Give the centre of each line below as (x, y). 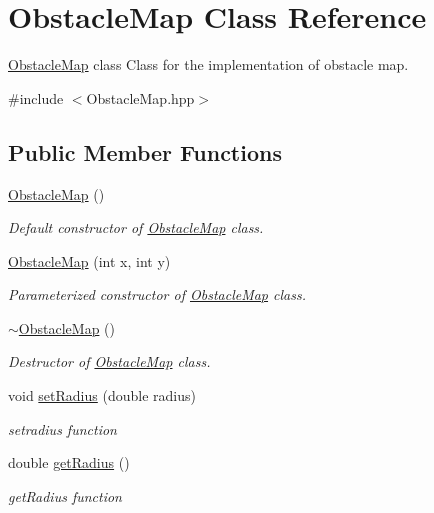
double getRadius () (69, 462)
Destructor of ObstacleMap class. (109, 361)
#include (36, 97)
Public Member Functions (145, 151)
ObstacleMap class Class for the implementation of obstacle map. (208, 64)
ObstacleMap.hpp (140, 97)
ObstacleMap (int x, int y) (89, 260)
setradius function (62, 428)
